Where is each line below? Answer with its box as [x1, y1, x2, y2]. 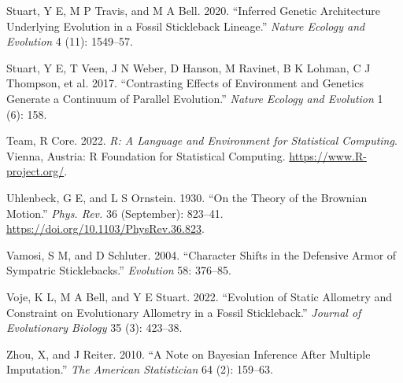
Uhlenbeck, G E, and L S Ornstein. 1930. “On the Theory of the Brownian [6, 189, 368, 205]
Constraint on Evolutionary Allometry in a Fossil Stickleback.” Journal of [6, 304, 361, 320]
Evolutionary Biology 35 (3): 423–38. [6, 319, 183, 336]
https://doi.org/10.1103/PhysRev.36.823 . [6, 220, 205, 237]
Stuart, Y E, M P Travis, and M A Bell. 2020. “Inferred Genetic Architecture [6, 2, 381, 18]
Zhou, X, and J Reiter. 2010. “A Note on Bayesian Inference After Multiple [6, 345, 371, 362]
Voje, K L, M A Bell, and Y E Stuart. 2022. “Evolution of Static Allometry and [6, 288, 393, 304]
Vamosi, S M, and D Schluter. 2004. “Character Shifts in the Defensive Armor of [6, 246, 397, 263]
